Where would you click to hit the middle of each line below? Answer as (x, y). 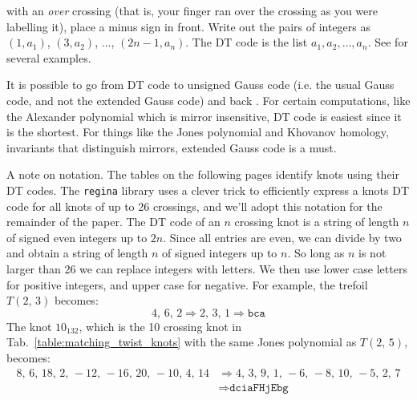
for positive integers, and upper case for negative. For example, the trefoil (187, 284)
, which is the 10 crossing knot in (160, 326)
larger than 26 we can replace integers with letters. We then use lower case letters (207, 268)
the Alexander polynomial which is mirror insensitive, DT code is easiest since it (204, 116)
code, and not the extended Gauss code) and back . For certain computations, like (208, 100)
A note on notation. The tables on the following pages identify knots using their (203, 174)
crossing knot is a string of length (317, 222)
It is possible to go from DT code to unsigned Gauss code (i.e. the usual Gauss (200, 85)
